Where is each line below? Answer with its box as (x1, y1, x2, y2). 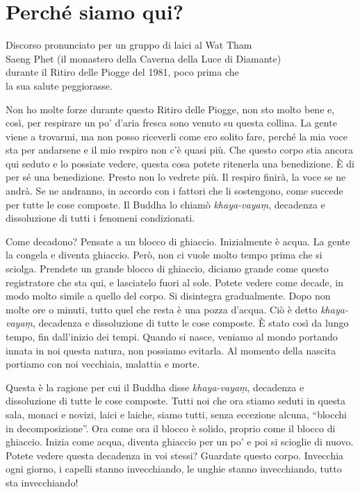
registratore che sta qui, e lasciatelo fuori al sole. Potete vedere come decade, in (6, 274, 343, 289)
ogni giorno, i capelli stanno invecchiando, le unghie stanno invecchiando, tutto (6, 461, 342, 476)
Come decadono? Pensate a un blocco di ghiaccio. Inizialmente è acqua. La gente (6, 233, 350, 248)
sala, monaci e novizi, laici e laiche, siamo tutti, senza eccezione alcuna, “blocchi (6, 407, 347, 421)
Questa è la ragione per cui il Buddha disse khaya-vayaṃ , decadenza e (6, 379, 304, 394)
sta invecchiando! (6, 475, 79, 489)
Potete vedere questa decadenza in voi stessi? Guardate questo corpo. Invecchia (6, 448, 344, 462)
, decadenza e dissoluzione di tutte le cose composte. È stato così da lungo (33, 315, 349, 330)
